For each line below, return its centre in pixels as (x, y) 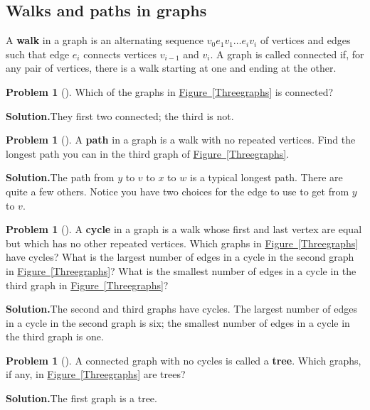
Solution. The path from (60, 177)
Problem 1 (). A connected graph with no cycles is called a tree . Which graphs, (184, 360)
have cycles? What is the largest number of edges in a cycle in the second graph (180, 257)
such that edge (38, 54)
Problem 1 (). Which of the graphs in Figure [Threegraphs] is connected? (170, 91)
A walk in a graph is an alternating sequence (105, 40)
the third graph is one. (55, 336)
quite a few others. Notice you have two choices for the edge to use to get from (178, 191)
